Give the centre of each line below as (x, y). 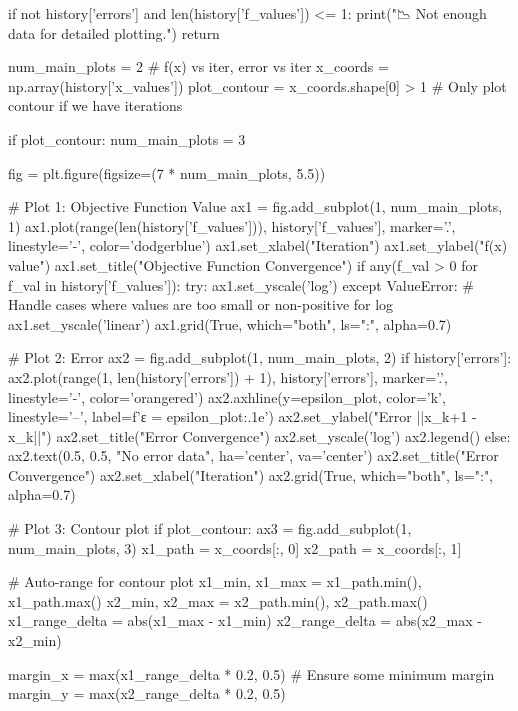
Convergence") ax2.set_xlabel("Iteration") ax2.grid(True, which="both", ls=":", (251, 474)
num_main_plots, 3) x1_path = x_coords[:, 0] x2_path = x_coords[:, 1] (235, 547)
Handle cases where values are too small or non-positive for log (201, 304)
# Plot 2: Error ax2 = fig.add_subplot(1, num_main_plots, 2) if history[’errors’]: (260, 357)
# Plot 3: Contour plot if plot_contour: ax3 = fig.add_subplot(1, (210, 528)
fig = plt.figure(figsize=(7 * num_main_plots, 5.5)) (167, 172)
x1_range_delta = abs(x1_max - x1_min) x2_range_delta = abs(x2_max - (245, 620)
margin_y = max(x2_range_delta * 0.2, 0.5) (147, 693)
